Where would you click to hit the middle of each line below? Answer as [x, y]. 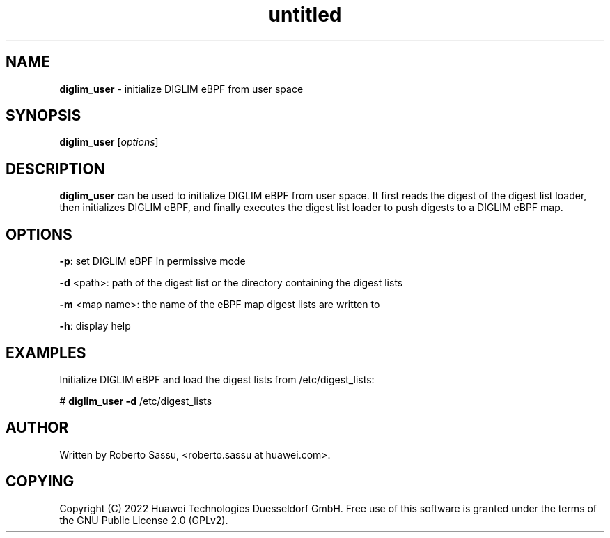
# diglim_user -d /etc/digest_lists [136, 401]
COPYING [40, 482]
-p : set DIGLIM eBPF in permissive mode [152, 261]
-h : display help [95, 326]
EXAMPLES [46, 353]
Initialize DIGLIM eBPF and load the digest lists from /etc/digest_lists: [217, 379]
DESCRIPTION [55, 169]
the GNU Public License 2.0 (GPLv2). [144, 520]
